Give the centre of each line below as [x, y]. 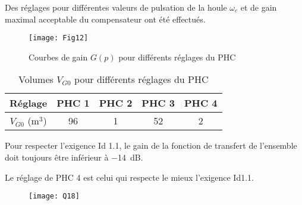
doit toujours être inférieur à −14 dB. [74, 157]
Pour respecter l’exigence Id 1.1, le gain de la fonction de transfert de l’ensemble [151, 145]
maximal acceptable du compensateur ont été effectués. [105, 19]
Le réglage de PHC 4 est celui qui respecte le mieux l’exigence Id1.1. [129, 177]
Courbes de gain [58, 57]
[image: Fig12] [59, 38]
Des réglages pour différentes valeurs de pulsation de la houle [116, 7]
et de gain [259, 7]
